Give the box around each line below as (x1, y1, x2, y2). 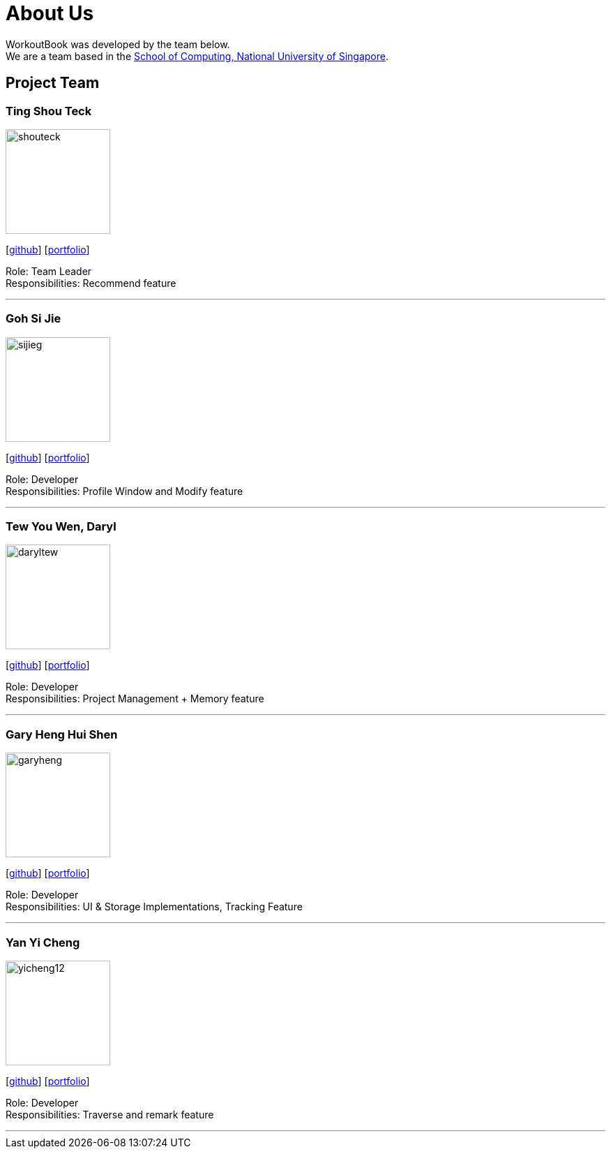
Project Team (6, 74, 100, 92)
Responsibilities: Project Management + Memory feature (6, 693, 264, 705)
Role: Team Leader (6, 265, 92, 277)
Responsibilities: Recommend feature (6, 276, 176, 289)
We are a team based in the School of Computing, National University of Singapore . (6, 50, 389, 62)
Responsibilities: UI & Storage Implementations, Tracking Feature (6, 901, 303, 913)
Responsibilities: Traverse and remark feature (6, 1108, 214, 1120)
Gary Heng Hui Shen (6, 727, 118, 741)
